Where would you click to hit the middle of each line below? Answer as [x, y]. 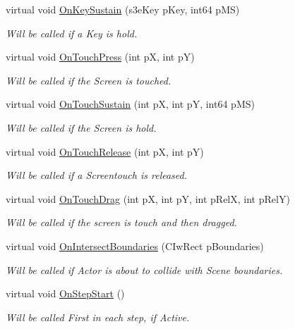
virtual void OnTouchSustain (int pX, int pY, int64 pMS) [130, 104]
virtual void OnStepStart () [65, 293]
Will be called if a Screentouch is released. [97, 175]
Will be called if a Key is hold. [72, 33]
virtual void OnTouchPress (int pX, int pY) [100, 57]
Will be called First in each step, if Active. [98, 317]
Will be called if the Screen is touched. [89, 80]
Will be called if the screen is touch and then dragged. [121, 222]
